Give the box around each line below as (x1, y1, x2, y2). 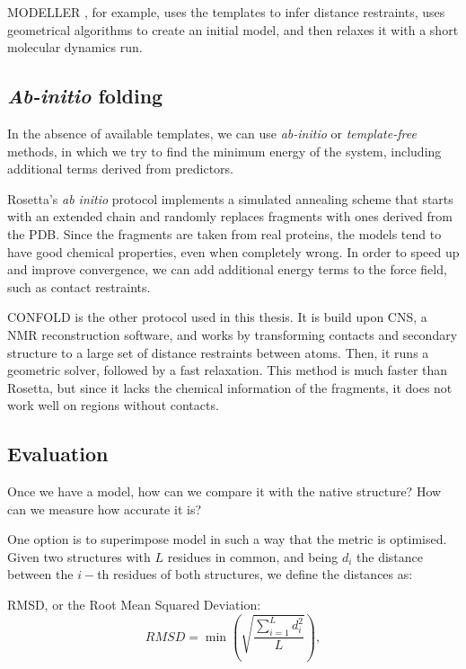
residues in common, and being (167, 547, 339, 566)
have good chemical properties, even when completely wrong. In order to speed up (7, 242, 460, 261)
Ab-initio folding (7, 82, 163, 110)
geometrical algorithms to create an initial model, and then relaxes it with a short (7, 20, 459, 39)
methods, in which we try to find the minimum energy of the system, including (7, 141, 442, 160)
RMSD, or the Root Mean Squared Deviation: (7, 595, 261, 614)
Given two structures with (7, 547, 151, 566)
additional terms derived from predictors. (7, 159, 233, 178)
